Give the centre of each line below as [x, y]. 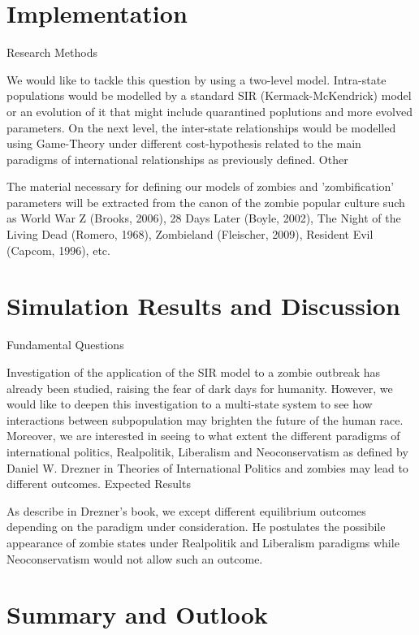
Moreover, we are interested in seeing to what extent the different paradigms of [203, 436]
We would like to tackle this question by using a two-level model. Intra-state [197, 79]
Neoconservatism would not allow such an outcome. [135, 558]
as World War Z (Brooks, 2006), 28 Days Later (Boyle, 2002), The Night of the [204, 218]
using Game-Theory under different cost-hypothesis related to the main [184, 143]
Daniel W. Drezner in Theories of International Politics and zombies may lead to [207, 467]
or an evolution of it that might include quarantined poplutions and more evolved [209, 111]
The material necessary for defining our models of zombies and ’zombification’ [201, 186]
